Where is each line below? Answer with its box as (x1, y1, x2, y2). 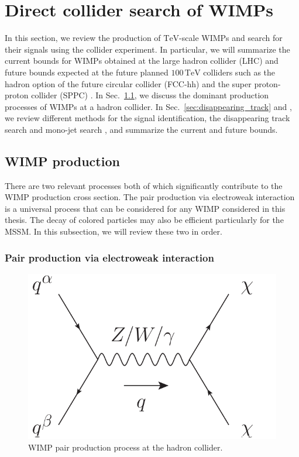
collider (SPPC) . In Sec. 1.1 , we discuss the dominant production (31, 89, 269, 101)
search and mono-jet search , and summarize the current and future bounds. (5, 123, 278, 135)
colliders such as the (203, 66, 276, 78)
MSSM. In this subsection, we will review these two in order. (5, 225, 222, 238)
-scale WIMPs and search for (179, 32, 283, 44)
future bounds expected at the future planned (5, 66, 169, 78)
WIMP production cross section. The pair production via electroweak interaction (5, 191, 295, 203)
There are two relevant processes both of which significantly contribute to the (5, 179, 283, 191)
